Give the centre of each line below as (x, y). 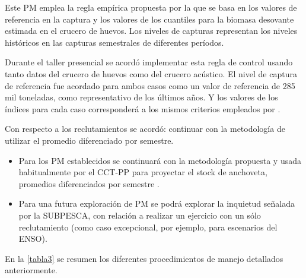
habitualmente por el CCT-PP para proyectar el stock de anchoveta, (143, 172)
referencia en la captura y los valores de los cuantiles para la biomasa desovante (149, 19)
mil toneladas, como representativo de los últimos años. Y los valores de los (141, 97)
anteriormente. (31, 270)
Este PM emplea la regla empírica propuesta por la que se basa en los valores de (151, 7)
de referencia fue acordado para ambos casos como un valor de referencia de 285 (150, 85)
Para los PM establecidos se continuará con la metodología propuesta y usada (160, 160)
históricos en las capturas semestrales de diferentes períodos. (114, 42)
